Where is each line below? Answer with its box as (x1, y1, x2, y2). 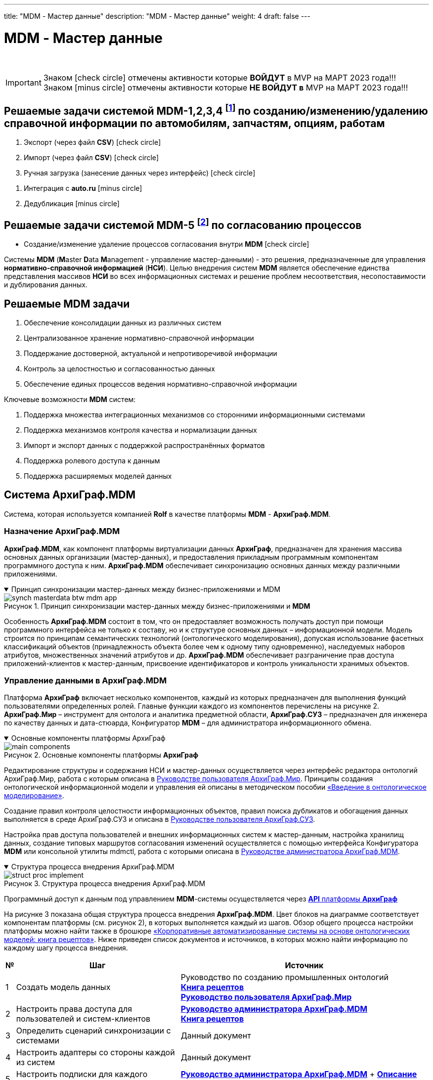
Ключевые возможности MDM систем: (4, 395, 136, 404)
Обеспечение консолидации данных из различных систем (24, 318, 221, 327)
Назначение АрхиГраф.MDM (4, 526, 120, 537)
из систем (16, 1057, 55, 1068)
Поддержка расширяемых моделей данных (24, 472, 172, 481)
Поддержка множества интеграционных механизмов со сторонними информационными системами (24, 410, 365, 419)
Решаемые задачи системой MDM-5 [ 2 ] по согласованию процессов (4, 216, 362, 231)
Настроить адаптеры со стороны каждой (16, 1047, 175, 1058)
